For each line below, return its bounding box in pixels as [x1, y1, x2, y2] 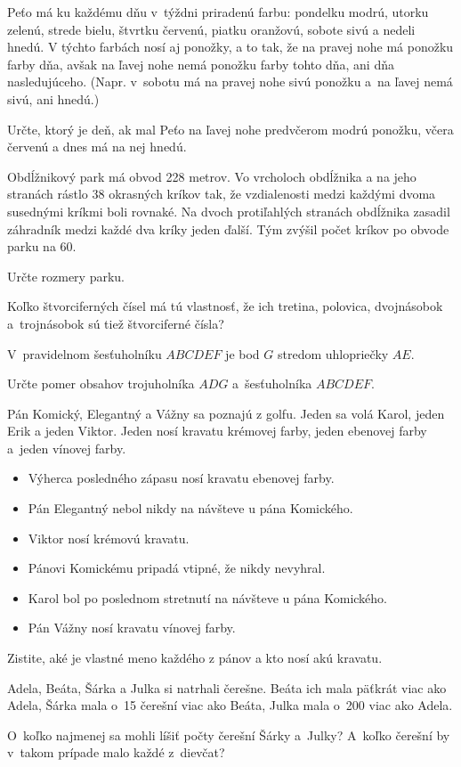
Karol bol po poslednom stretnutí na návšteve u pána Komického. [28, 588, 388, 607]
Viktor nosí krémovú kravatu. [28, 528, 190, 547]
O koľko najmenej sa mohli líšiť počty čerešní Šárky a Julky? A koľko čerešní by [7, 725, 450, 744]
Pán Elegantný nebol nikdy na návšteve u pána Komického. [28, 499, 353, 518]
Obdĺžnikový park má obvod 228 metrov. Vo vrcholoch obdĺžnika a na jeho [7, 167, 417, 185]
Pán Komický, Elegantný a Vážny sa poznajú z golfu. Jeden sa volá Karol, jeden [7, 404, 445, 422]
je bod [225, 344, 260, 363]
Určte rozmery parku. [7, 266, 125, 285]
